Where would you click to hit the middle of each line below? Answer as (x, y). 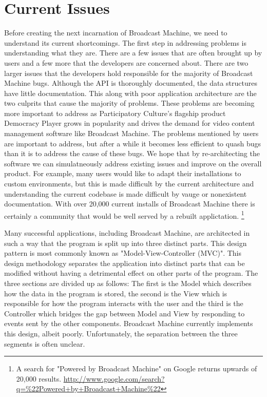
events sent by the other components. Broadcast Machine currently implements (129, 323)
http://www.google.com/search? (114, 378)
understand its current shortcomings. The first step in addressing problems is (125, 42)
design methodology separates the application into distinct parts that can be (125, 263)
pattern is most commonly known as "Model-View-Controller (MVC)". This (123, 253)
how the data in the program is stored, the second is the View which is (116, 293)
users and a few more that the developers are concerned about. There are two (126, 62)
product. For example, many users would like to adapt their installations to (123, 173)
